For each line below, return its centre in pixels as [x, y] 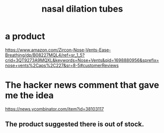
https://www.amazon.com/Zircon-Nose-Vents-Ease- [58, 50]
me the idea [29, 95]
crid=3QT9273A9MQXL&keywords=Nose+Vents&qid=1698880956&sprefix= [82, 60]
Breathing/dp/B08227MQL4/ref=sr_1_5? [45, 55]
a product [25, 36]
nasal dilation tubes [82, 9]
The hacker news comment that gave [82, 85]
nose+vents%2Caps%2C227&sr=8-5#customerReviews [62, 65]
